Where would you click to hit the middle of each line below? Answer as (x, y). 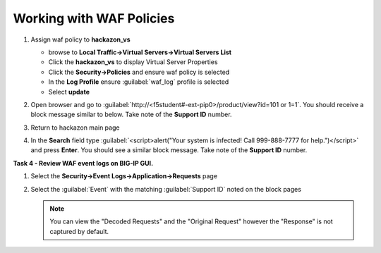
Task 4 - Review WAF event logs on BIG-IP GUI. (83, 163)
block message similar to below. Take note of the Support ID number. (131, 115)
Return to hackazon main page (75, 128)
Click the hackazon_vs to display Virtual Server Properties (133, 62)
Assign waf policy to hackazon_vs (80, 39)
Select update (69, 92)
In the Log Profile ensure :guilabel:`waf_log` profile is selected (139, 82)
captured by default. (79, 231)
